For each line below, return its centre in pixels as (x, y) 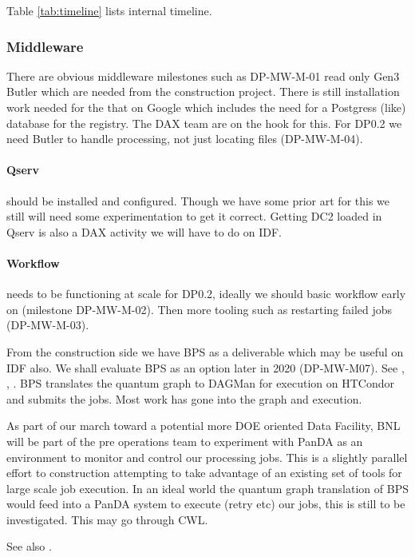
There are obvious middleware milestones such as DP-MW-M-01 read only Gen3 (203, 76)
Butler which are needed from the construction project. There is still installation (203, 92)
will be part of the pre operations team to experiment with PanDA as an (185, 441)
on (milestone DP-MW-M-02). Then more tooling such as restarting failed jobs (200, 309)
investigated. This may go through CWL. (107, 519)
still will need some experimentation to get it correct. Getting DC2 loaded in (194, 216)
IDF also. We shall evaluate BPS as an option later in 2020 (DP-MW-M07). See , (206, 367)
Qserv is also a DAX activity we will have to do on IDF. (144, 231)
